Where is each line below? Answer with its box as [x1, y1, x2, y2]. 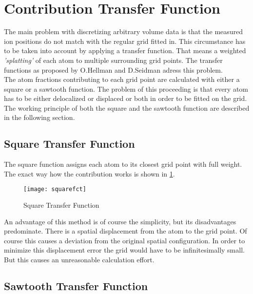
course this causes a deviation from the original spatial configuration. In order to [4, 235, 245, 245]
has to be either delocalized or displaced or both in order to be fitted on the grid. [4, 93, 247, 103]
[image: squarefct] [23, 186, 86, 193]
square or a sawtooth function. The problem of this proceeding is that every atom [4, 83, 249, 94]
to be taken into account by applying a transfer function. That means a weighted [4, 45, 246, 56]
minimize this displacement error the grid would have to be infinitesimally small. [4, 245, 245, 255]
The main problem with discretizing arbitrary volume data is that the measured [4, 26, 243, 37]
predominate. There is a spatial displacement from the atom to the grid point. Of [4, 226, 247, 236]
